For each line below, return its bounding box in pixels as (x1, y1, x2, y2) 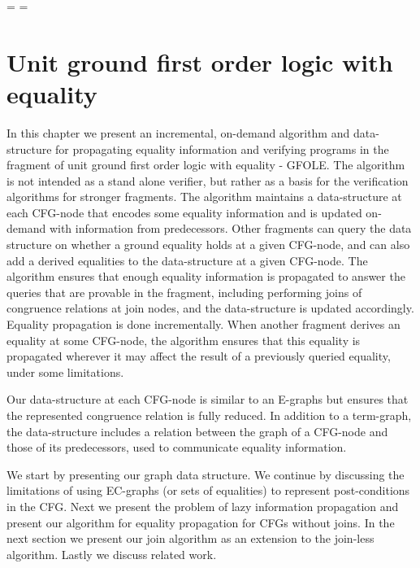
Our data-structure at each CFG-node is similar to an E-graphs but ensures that (6, 391, 409, 408)
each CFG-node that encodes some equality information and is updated (6, 203, 362, 221)
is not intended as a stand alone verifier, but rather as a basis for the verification (6, 172, 409, 189)
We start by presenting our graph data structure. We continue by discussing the (6, 465, 405, 483)
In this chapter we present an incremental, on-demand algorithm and (6, 124, 350, 141)
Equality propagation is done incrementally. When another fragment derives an (6, 316, 401, 333)
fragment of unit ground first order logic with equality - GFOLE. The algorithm (6, 156, 405, 173)
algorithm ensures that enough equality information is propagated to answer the (6, 268, 405, 285)
